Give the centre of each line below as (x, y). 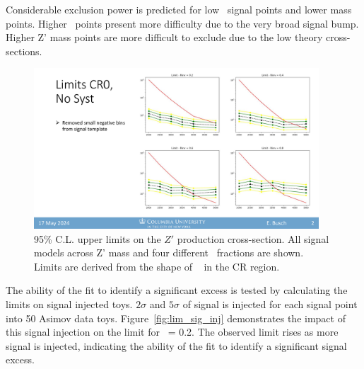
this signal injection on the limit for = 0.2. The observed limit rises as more (172, 332)
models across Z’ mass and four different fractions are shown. (169, 252)
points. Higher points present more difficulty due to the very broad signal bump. (182, 23)
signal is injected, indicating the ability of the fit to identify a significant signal (176, 345)
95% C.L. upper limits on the (98, 238)
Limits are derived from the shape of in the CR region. (157, 266)
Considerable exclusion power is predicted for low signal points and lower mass (179, 9)
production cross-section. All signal (253, 238)
